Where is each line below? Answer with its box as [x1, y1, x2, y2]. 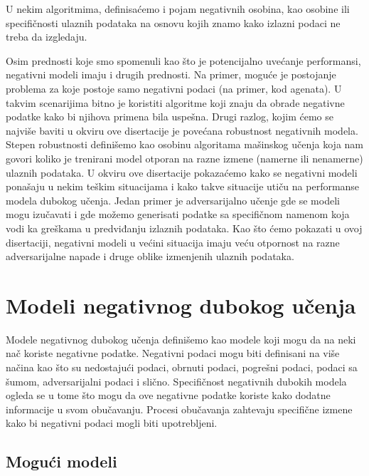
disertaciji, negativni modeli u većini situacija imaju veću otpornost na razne [6, 234, 340, 249]
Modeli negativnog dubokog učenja [6, 290, 356, 319]
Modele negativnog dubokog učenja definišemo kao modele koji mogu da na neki [6, 331, 356, 346]
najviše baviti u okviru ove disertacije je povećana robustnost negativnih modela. [6, 123, 358, 138]
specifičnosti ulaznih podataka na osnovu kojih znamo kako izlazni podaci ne [6, 15, 341, 30]
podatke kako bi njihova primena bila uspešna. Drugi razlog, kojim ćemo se [6, 109, 334, 124]
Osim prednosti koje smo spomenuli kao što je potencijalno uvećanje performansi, [6, 53, 361, 68]
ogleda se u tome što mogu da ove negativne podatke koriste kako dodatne [6, 388, 331, 403]
